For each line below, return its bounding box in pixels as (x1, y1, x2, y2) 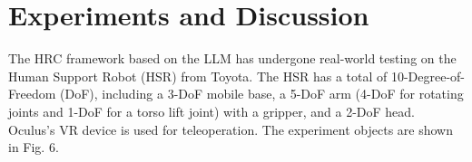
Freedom (8, 84, 56, 103)
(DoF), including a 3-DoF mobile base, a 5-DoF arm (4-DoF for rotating (60, 84, 464, 103)
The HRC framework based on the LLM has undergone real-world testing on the (8, 49, 457, 68)
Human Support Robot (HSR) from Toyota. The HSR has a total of (8, 66, 388, 85)
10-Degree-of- (390, 66, 466, 85)
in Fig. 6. (8, 138, 59, 157)
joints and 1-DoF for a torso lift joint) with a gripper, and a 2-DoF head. (8, 101, 415, 120)
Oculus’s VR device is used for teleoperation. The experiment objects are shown (8, 119, 453, 138)
